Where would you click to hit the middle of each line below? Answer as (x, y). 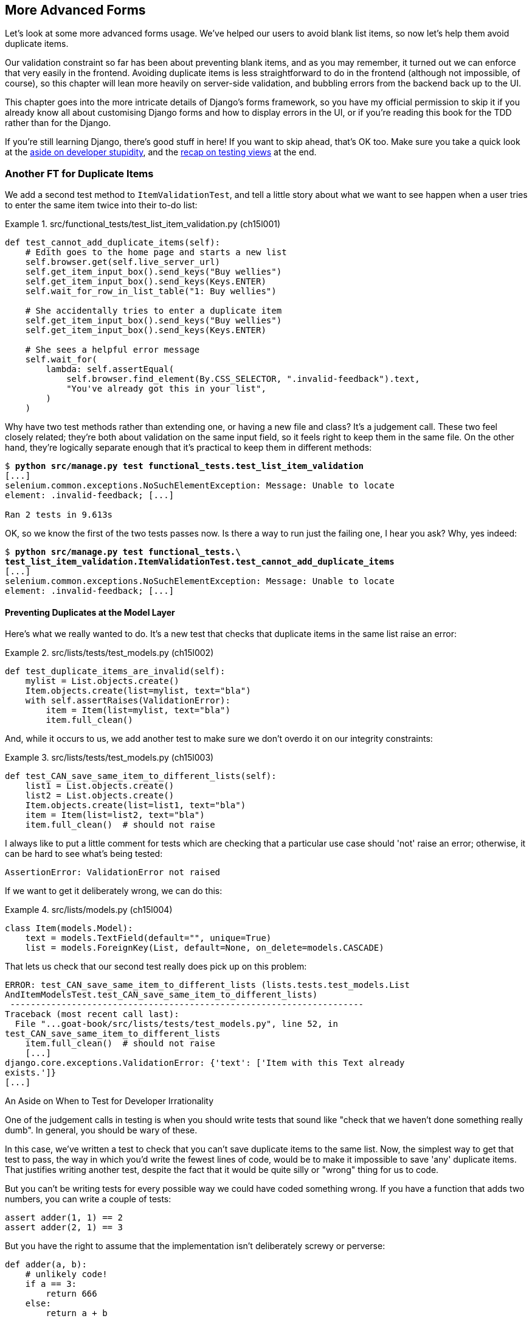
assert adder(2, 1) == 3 (64, 1228)
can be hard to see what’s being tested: (84, 854)
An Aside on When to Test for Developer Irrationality (109, 1101)
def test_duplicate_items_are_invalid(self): (115, 671)
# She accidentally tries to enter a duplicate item (154, 311)
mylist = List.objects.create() (102, 681)
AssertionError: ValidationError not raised (113, 872)
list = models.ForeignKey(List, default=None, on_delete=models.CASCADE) (205, 948)
